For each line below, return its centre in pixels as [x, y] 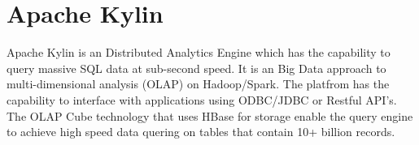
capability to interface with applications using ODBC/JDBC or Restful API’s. [202, 99]
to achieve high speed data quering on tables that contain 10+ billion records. [201, 132]
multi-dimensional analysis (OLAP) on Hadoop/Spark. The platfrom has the [198, 84]
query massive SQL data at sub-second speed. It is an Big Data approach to [196, 68]
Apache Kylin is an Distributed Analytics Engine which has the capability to [199, 52]
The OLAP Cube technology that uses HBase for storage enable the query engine [210, 115]
